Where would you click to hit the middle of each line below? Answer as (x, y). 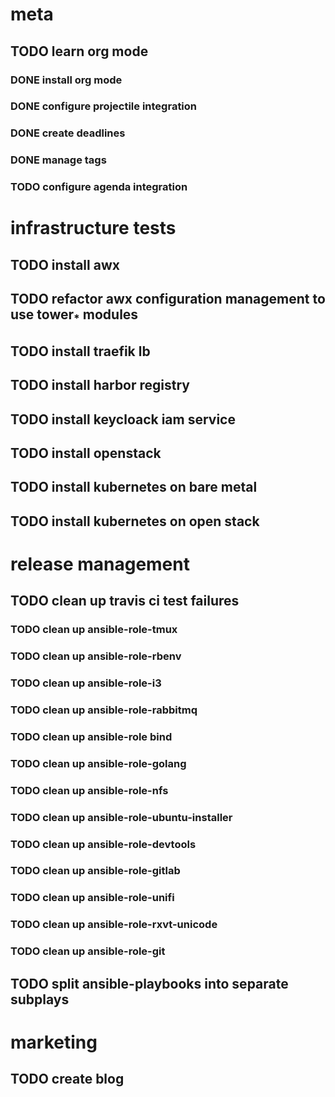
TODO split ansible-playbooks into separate (149, 983)
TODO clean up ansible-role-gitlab (95, 871)
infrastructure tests (93, 228)
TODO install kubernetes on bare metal (134, 487)
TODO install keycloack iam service (123, 419)
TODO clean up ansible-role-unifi (92, 898)
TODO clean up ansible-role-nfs (89, 790)
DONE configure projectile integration (104, 106)
